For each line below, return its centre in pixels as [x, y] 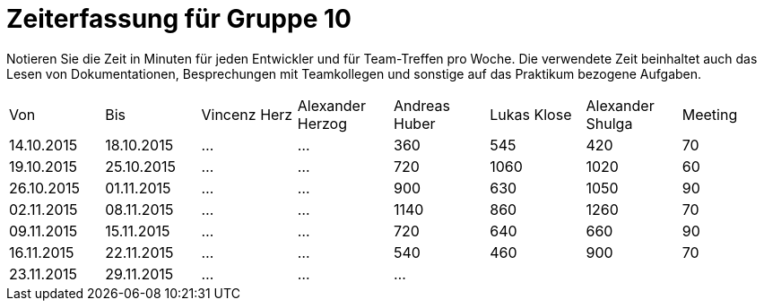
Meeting [710, 114]
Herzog [322, 123]
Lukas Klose [531, 114]
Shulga [609, 123]
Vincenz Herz [247, 114]
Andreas [422, 105]
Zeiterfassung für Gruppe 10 [179, 19]
